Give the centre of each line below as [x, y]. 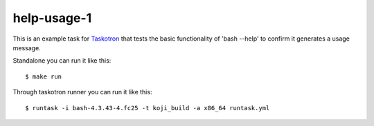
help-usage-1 [52, 18]
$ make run [44, 76]
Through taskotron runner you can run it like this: [82, 92]
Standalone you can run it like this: [62, 61]
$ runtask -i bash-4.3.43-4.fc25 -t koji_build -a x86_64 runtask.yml [148, 108]
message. [27, 48]
